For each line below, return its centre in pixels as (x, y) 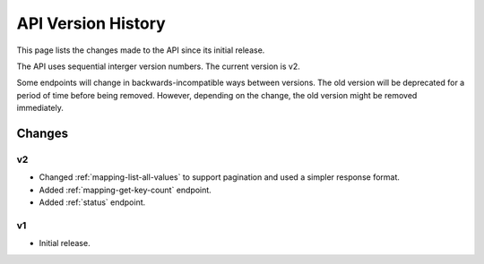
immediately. (40, 108)
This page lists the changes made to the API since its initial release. (141, 50)
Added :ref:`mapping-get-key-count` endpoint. (125, 190)
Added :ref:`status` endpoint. (92, 202)
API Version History (91, 23)
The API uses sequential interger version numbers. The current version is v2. (158, 66)
